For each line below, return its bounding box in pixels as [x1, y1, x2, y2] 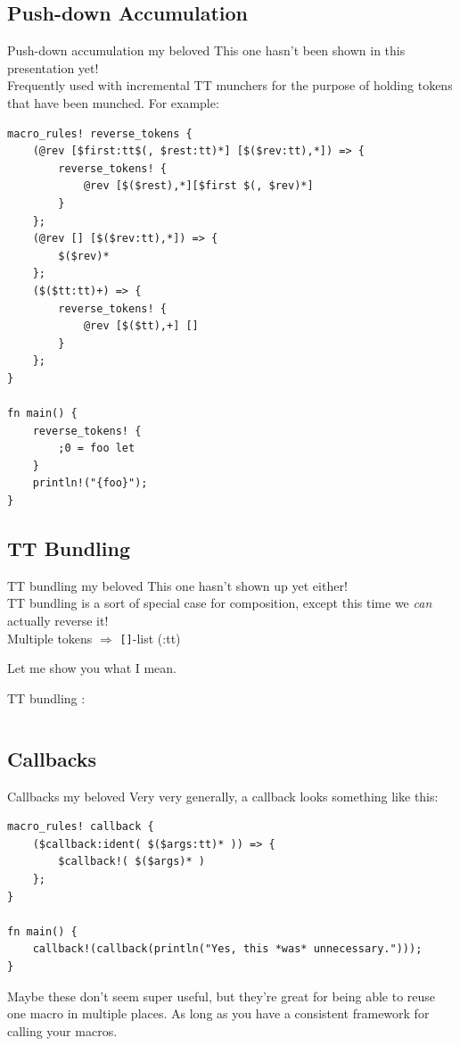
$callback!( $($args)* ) [58, 855, 205, 868]
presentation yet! [7, 58, 99, 77]
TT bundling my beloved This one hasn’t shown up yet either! [7, 576, 348, 594]
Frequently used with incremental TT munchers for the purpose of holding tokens [7, 76, 453, 95]
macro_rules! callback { [7, 820, 154, 834]
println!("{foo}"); [32, 477, 148, 490]
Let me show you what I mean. [7, 659, 177, 677]
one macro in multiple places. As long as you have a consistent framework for [7, 1004, 430, 1023]
